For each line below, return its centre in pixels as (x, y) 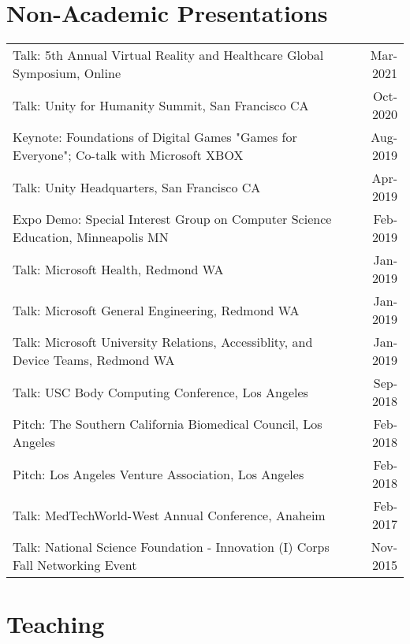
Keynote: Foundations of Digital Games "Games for (155, 137)
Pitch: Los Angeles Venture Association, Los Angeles (158, 474)
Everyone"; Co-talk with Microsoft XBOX (128, 155)
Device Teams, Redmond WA (94, 360)
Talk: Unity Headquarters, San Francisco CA (137, 187)
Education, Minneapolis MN (91, 237)
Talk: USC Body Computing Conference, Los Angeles (160, 392)
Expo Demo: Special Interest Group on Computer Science (172, 219)
